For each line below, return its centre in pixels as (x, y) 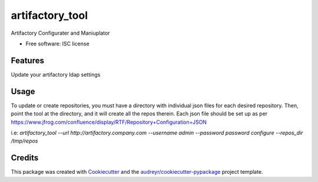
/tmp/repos (24, 141)
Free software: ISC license (57, 44)
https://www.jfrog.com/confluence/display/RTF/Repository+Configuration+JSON (109, 122)
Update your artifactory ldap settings (56, 74)
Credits (25, 158)
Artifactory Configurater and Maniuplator (60, 33)
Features (27, 60)
